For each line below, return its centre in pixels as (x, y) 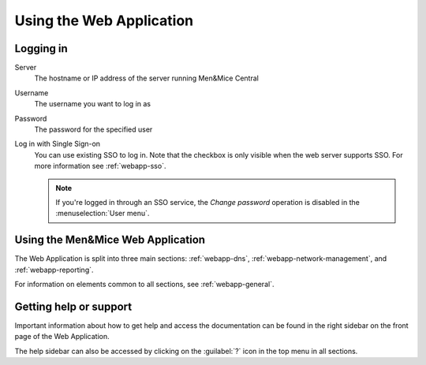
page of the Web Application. (62, 337)
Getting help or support (73, 306)
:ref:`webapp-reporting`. (54, 270)
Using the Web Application (104, 20)
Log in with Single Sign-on (58, 144)
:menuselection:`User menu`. (103, 214)
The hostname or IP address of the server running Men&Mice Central (147, 78)
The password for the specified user (93, 129)
